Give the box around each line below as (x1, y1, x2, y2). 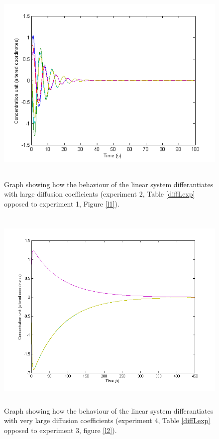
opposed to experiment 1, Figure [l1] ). (4, 198, 119, 209)
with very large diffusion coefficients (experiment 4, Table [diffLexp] (4, 415, 211, 426)
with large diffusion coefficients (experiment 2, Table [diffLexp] (4, 189, 195, 199)
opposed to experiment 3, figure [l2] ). (4, 425, 117, 436)
